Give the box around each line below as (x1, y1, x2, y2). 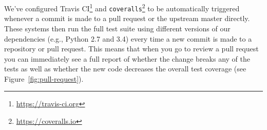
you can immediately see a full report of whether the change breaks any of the (4, 53, 251, 64)
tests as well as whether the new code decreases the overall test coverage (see (4, 63, 246, 74)
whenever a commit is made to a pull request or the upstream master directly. (4, 13, 250, 24)
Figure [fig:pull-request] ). (4, 73, 84, 84)
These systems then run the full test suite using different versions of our (4, 23, 231, 33)
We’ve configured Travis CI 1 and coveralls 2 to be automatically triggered (4, 2, 240, 13)
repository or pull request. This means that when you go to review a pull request (4, 43, 259, 54)
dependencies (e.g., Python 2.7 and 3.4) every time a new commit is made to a (4, 33, 252, 44)
